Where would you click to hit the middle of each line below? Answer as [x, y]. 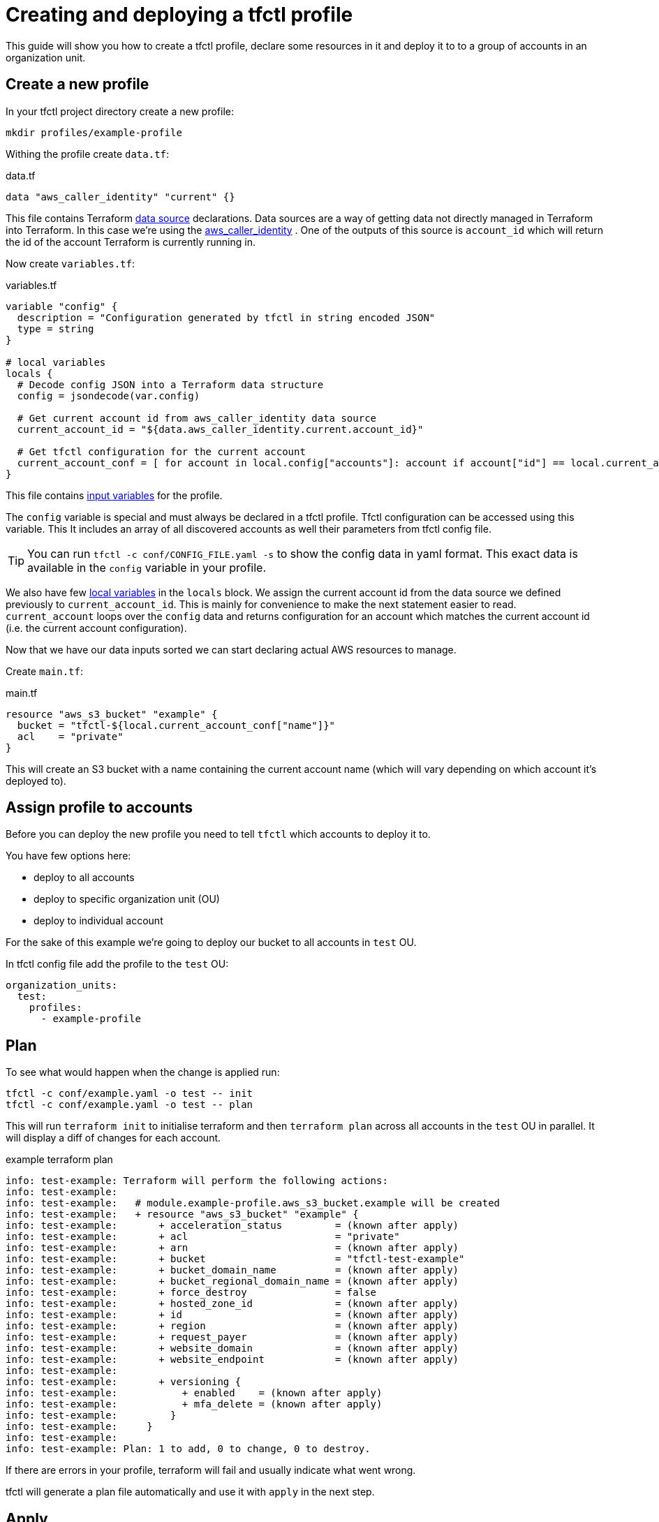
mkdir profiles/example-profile [94, 132]
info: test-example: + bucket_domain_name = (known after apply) [232, 1270]
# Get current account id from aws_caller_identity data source [197, 418]
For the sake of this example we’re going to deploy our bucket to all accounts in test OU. [211, 943]
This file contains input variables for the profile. [114, 495]
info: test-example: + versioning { [124, 1382]
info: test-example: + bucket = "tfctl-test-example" [235, 1259]
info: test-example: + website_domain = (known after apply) [232, 1349]
